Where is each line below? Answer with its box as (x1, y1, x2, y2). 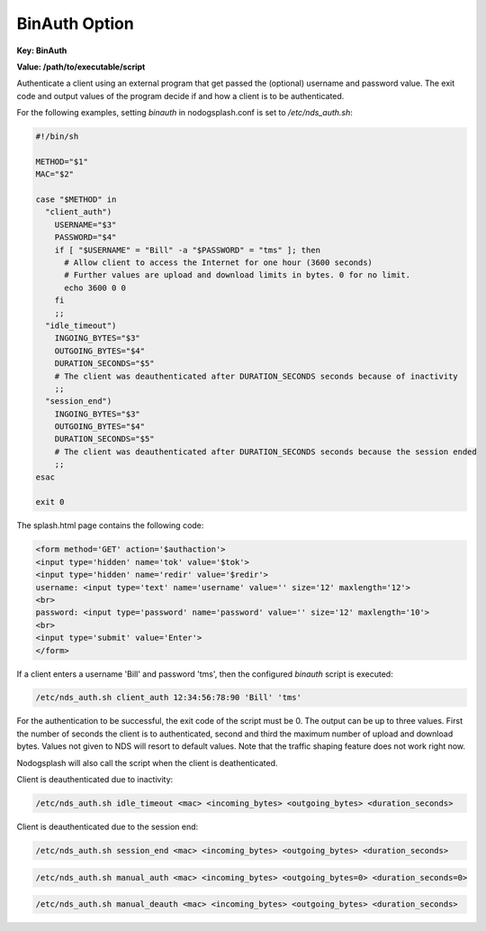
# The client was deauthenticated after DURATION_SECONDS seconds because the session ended (54, 446, 477, 457)
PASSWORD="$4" (54, 233, 117, 242)
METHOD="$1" (35, 156, 89, 167)
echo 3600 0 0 (64, 282, 126, 293)
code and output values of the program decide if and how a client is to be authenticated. (16, 90, 345, 101)
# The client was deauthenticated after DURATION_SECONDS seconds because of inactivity (54, 370, 458, 381)
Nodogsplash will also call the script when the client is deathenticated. (16, 757, 278, 768)
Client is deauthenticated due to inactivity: (16, 774, 174, 785)
